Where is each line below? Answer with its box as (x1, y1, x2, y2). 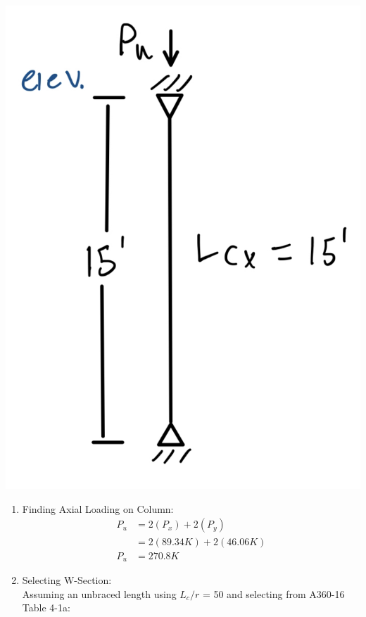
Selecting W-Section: (22, 573, 112, 587)
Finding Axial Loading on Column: (22, 501, 174, 516)
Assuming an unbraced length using (22, 586, 177, 601)
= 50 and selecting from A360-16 (202, 586, 345, 601)
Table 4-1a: (22, 600, 70, 615)
